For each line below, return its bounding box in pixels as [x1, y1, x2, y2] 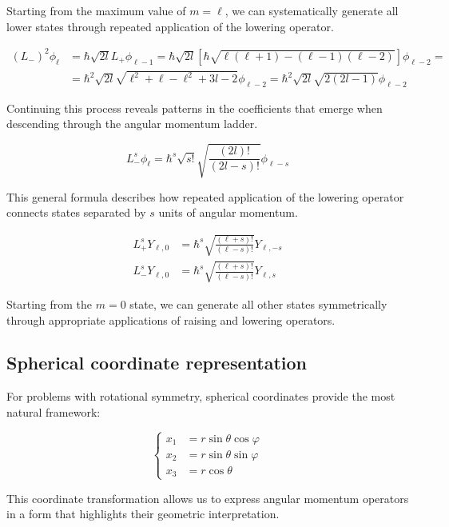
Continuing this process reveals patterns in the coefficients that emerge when [6, 99, 383, 116]
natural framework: [6, 403, 101, 420]
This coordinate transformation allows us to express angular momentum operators [6, 489, 409, 506]
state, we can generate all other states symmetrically [129, 295, 387, 312]
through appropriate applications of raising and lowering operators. [6, 311, 336, 328]
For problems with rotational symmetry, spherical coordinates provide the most [6, 388, 395, 405]
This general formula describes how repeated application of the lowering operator [6, 188, 404, 205]
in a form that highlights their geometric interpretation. [6, 505, 280, 522]
